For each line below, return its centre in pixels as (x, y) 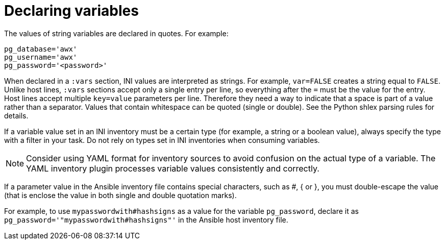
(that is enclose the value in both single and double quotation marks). (120, 195)
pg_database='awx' (41, 49)
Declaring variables (71, 11)
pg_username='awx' (41, 57)
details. (16, 115)
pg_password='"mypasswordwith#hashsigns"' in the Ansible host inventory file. (146, 219)
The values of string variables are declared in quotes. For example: (116, 33)
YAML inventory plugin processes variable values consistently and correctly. (173, 168)
